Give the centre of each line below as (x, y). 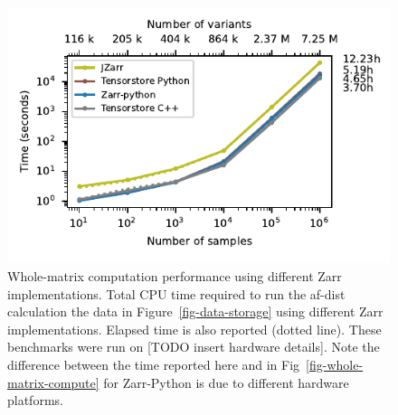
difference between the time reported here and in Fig (154, 365)
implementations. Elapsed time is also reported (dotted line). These (194, 329)
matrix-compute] (53, 382)
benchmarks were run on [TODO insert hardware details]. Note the (194, 347)
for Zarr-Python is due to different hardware (226, 382)
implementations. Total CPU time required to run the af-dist (176, 293)
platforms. (35, 400)
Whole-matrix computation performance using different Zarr (175, 276)
